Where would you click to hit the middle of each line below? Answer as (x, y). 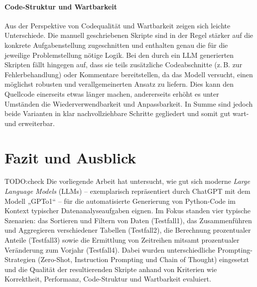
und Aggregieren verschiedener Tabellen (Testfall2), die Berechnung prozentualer (128, 230)
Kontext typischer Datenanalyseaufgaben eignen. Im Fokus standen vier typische (128, 211)
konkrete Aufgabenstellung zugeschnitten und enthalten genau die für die (116, 45)
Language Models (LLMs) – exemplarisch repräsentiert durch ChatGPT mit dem (128, 191)
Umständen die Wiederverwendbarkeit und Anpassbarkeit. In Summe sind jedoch (129, 103)
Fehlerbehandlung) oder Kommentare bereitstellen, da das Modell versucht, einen (129, 74)
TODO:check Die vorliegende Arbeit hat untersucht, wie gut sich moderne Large (127, 181)
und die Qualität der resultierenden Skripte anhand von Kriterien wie (111, 269)
